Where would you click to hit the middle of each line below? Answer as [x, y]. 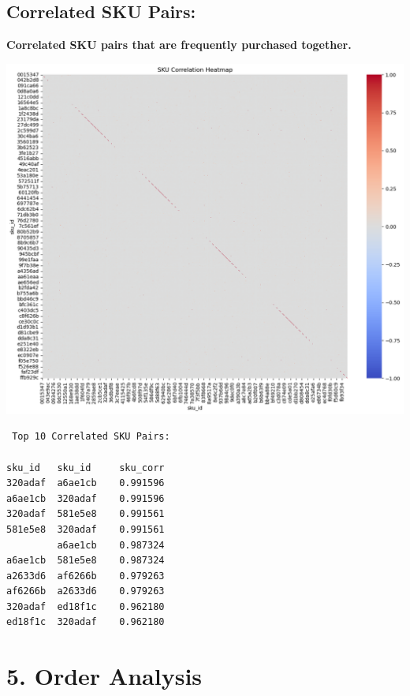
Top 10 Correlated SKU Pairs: [91, 437]
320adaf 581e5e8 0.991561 [86, 514]
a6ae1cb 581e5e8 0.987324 [86, 561]
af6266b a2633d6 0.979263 [86, 591]
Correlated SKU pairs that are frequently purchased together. [179, 45]
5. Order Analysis [104, 676]
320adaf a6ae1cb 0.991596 [86, 483]
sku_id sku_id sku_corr [86, 468]
